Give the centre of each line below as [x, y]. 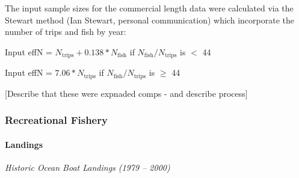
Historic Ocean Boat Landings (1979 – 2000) [88, 167]
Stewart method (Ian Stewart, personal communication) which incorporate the [149, 20]
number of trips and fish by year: [66, 32]
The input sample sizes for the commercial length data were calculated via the [149, 8]
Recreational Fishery [56, 120]
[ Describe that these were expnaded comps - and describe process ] [126, 93]
